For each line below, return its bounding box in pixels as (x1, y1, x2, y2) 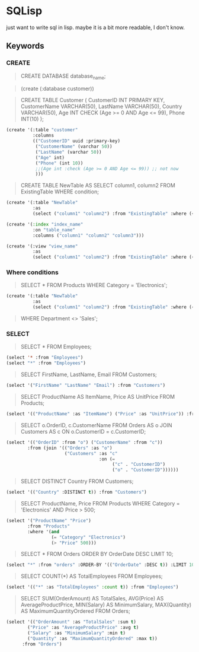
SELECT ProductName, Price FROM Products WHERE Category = (20, 500, 180, 507)
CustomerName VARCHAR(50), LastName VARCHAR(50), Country (20, 103, 182, 110)
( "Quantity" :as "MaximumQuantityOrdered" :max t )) (27, 635, 158, 641)
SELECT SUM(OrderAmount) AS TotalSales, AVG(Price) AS (20, 595, 164, 602)
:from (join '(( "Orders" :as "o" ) (27, 445, 113, 451)
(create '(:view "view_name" (6, 243, 78, 249)
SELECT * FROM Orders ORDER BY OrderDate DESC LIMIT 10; (20, 551, 174, 558)
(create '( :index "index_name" (6, 221, 84, 227)
